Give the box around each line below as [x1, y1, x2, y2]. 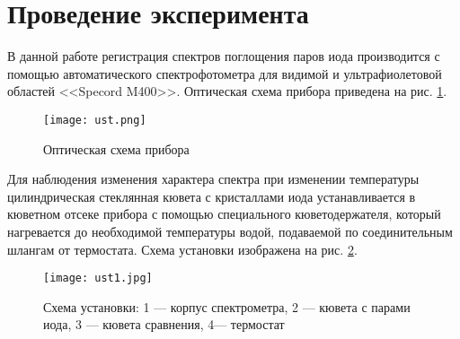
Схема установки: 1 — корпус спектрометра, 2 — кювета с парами [43, 297, 411, 316]
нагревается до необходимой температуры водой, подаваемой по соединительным [7, 222, 453, 240]
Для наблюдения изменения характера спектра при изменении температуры [7, 169, 420, 188]
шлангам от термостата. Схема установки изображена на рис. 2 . [7, 239, 358, 258]
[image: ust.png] [43, 113, 146, 126]
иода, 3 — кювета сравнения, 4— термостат [43, 315, 285, 334]
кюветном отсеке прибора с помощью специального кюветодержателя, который [7, 204, 441, 223]
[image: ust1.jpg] [43, 272, 153, 285]
